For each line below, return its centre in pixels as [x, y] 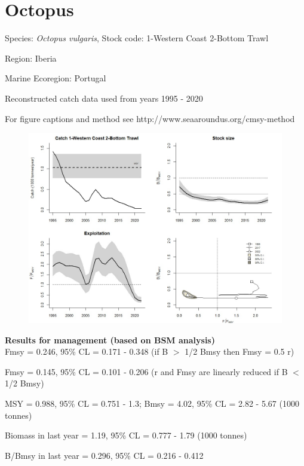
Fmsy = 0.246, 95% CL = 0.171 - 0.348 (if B [87, 351]
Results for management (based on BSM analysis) [110, 339]
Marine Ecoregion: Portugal [56, 78]
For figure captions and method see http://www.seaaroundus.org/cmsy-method [150, 118]
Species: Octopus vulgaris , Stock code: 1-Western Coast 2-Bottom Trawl [137, 38]
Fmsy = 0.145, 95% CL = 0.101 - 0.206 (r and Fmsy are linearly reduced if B [146, 371]
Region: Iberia [31, 58]
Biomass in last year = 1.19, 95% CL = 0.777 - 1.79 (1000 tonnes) [126, 435]
